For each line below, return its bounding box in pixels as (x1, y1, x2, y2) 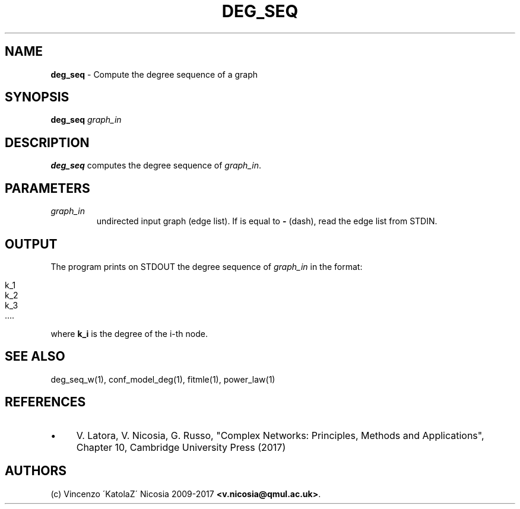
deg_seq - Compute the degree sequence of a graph (50, 69, 258, 79)
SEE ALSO (5, 349, 65, 364)
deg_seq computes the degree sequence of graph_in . (50, 160, 261, 171)
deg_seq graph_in (50, 114, 122, 125)
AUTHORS (5, 463, 67, 479)
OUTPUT (5, 236, 58, 252)
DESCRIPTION (5, 135, 90, 150)
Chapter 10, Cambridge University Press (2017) (76, 441, 286, 453)
